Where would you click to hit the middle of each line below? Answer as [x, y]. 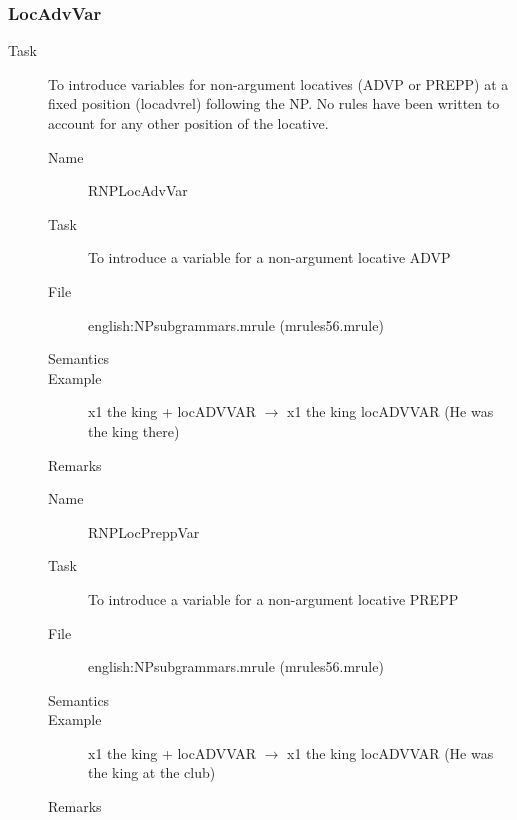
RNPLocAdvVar [138, 190]
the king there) [134, 430]
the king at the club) [152, 772]
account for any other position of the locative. [188, 123]
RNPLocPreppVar [144, 531]
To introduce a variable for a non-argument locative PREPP [273, 598]
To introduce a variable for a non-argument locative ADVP [269, 257]
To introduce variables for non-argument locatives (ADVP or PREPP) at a [278, 83]
